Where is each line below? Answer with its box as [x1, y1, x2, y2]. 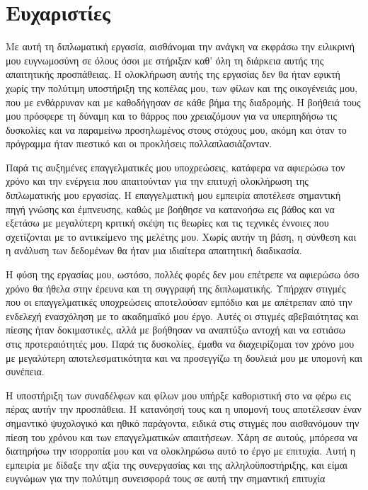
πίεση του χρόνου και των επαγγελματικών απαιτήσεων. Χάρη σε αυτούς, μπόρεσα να [6, 429, 358, 444]
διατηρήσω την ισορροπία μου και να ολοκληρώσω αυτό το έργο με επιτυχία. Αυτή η [6, 443, 356, 458]
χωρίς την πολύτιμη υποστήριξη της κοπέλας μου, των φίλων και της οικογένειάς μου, [6, 80, 358, 95]
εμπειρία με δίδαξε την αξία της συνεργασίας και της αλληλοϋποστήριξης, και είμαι [6, 457, 348, 472]
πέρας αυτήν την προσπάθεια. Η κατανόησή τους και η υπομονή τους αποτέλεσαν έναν [6, 401, 362, 416]
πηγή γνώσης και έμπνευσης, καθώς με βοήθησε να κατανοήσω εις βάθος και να [6, 201, 335, 216]
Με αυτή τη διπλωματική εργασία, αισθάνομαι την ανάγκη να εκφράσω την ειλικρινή [6, 39, 355, 54]
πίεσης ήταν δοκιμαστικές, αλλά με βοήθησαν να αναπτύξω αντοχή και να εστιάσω [6, 322, 346, 337]
